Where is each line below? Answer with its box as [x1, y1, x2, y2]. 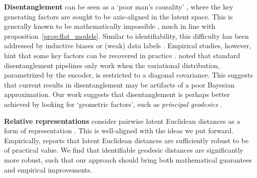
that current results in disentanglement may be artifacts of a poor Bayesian [4, 79, 235, 89]
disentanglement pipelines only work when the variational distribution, [4, 60, 220, 70]
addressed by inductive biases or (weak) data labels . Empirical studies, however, [4, 40, 252, 51]
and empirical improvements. [4, 164, 92, 175]
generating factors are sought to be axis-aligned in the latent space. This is [4, 11, 233, 21]
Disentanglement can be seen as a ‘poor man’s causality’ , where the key [4, 1, 234, 11]
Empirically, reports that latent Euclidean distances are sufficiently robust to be [4, 135, 249, 145]
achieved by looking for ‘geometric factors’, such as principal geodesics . [4, 98, 223, 109]
